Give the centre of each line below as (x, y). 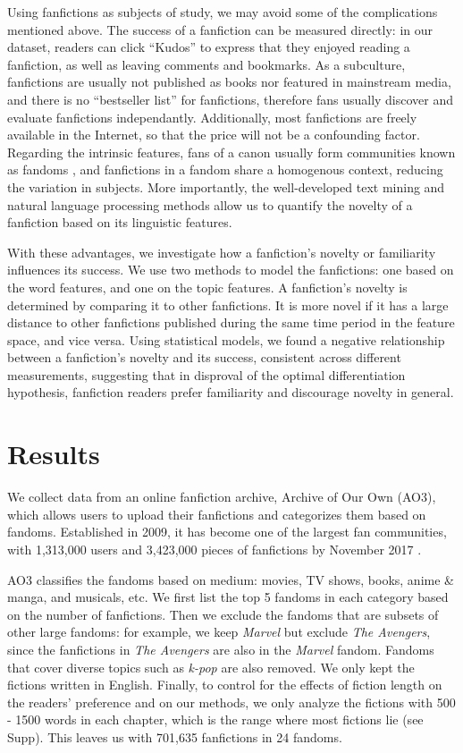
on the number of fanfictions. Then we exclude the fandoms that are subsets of (223, 614)
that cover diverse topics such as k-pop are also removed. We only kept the (211, 667)
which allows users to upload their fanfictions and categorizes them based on (217, 514)
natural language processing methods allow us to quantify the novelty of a (210, 204)
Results (54, 454)
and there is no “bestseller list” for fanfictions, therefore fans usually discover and (231, 99)
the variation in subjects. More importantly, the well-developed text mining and (226, 186)
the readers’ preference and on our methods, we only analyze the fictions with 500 (231, 702)
